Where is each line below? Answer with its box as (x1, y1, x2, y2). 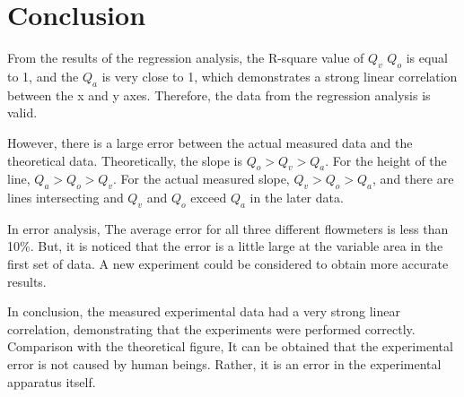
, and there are (372, 169, 454, 188)
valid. (7, 103, 38, 122)
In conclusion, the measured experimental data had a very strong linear (7, 302, 400, 321)
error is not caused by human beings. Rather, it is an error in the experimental (7, 355, 442, 374)
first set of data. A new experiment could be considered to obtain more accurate (7, 255, 449, 273)
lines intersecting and (7, 188, 124, 207)
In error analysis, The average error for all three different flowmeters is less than (7, 219, 449, 237)
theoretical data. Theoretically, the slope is (7, 151, 242, 169)
